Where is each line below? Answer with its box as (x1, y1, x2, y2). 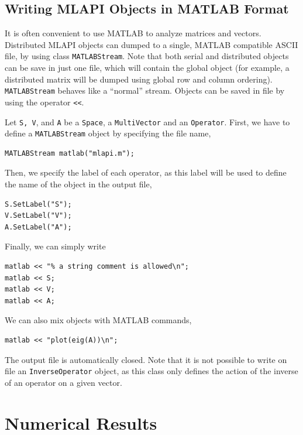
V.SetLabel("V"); (5, 211, 72, 220)
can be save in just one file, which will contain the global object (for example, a (5, 61, 290, 74)
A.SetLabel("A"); (5, 222, 72, 231)
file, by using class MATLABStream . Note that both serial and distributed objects (5, 50, 289, 62)
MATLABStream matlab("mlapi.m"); (5, 149, 135, 157)
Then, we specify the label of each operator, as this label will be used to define (5, 166, 287, 179)
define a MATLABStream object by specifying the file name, (5, 127, 211, 139)
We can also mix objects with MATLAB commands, (5, 314, 192, 326)
